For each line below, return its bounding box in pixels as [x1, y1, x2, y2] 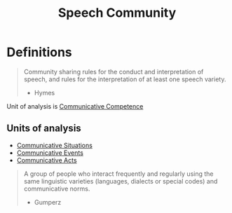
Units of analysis [6, 123, 81, 135]
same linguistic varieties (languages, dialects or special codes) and [23, 177, 218, 185]
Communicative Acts [16, 156, 78, 164]
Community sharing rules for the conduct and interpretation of [23, 67, 204, 76]
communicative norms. [23, 184, 90, 193]
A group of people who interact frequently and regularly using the [23, 170, 214, 178]
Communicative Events [16, 149, 83, 157]
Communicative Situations [16, 141, 93, 149]
